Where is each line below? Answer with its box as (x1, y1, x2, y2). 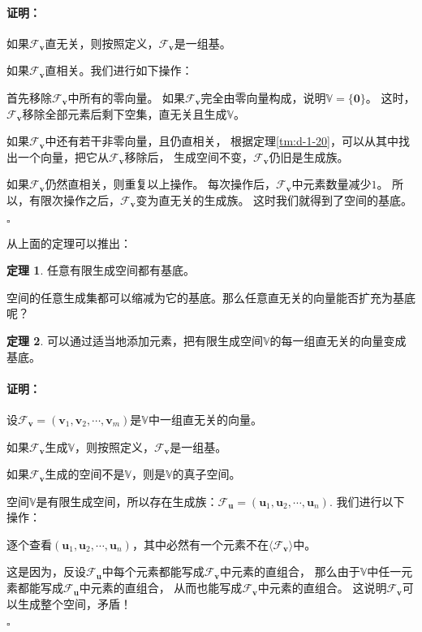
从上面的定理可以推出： (6, 234, 131, 251)
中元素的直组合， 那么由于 (220, 563, 360, 580)
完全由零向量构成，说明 (200, 89, 326, 106)
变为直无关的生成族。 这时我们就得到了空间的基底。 (136, 191, 413, 208)
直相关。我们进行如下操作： (45, 62, 193, 79)
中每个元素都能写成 (101, 563, 205, 580)
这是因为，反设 (6, 563, 86, 580)
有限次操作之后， (28, 191, 120, 208)
